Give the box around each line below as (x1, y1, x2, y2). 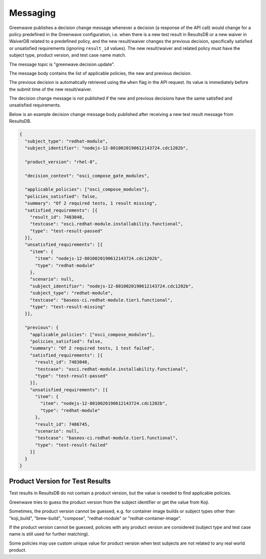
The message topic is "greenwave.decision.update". (9, 61, 115, 67)
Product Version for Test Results (9, 477, 111, 485)
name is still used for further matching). (9, 531, 90, 537)
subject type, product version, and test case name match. (9, 52, 127, 58)
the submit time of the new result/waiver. (9, 86, 92, 92)
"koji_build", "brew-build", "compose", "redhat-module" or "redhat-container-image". (9, 515, 182, 521)
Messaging (9, 7, 56, 18)
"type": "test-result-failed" (35, 442, 108, 447)
